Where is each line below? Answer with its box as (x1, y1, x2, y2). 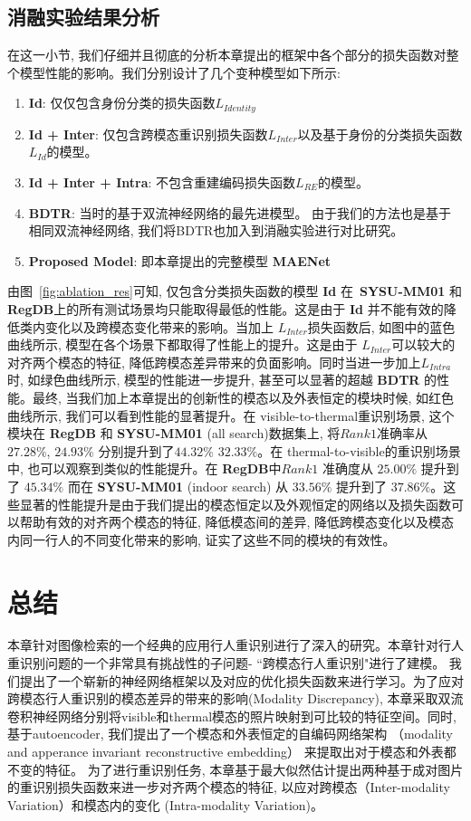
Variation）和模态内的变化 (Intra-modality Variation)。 (7, 795, 324, 814)
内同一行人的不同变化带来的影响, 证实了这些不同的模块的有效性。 (7, 530, 396, 549)
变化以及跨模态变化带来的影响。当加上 (44, 317, 274, 336)
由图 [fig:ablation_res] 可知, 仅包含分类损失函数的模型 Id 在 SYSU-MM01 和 (7, 282, 463, 301)
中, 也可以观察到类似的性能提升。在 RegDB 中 (7, 459, 282, 478)
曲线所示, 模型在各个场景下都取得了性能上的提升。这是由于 (7, 335, 358, 354)
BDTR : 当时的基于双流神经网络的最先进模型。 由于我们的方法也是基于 (28, 203, 452, 222)
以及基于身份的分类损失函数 (297, 124, 463, 143)
